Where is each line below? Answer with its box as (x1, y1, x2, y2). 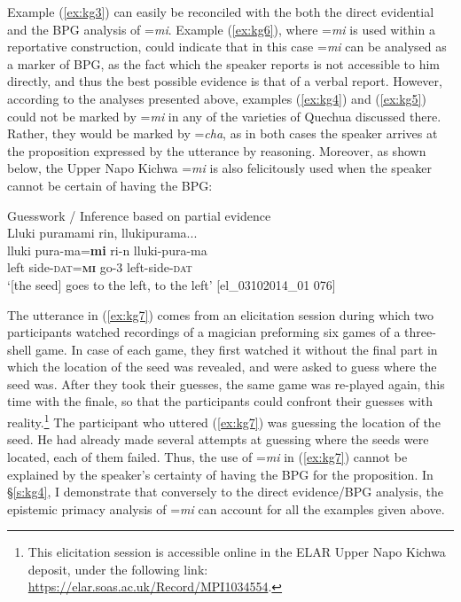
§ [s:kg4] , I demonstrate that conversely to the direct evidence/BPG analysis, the (7, 482, 443, 501)
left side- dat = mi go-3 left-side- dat (7, 258, 192, 277)
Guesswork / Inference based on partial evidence (7, 206, 271, 224)
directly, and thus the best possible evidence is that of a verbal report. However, (7, 72, 442, 90)
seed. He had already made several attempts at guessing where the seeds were (7, 430, 429, 449)
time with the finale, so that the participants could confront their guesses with (7, 392, 434, 410)
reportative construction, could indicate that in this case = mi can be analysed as (7, 37, 447, 56)
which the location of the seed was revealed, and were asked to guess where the (7, 357, 437, 376)
